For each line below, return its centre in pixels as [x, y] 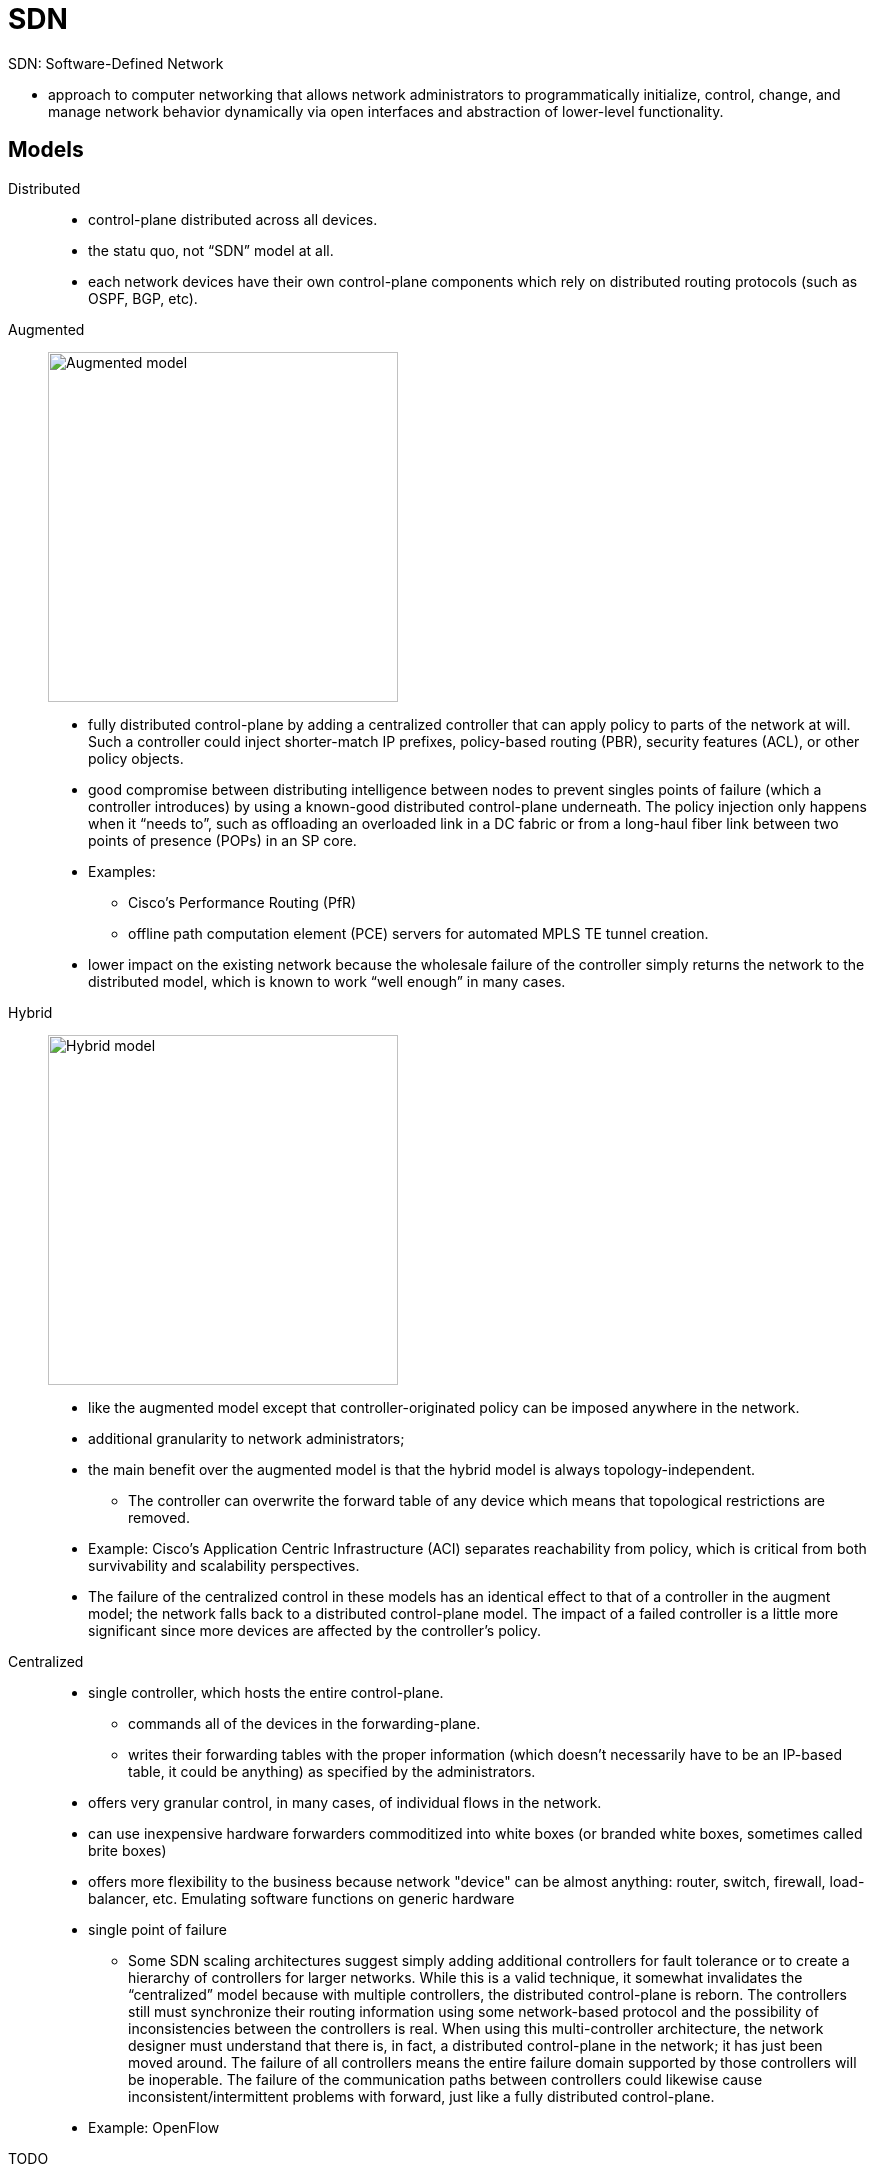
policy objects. [136, 758]
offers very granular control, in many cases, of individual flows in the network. [345, 1802]
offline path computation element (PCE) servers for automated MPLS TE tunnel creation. [418, 933]
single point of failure [157, 1929]
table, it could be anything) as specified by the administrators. [332, 1771]
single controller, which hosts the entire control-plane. [266, 1692]
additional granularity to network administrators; [246, 1438]
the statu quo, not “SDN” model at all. [211, 250]
